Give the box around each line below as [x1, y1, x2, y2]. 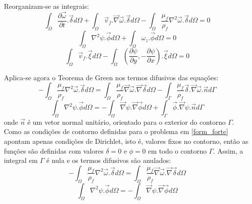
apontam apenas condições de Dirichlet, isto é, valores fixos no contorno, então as [4, 136, 249, 146]
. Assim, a [213, 145, 243, 156]
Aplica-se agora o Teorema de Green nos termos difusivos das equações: [4, 72, 219, 82]
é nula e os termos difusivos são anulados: [46, 155, 171, 165]
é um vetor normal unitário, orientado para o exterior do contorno [27, 116, 226, 127]
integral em [4, 155, 38, 165]
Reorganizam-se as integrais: [4, 1, 89, 11]
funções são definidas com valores [4, 145, 104, 156]
